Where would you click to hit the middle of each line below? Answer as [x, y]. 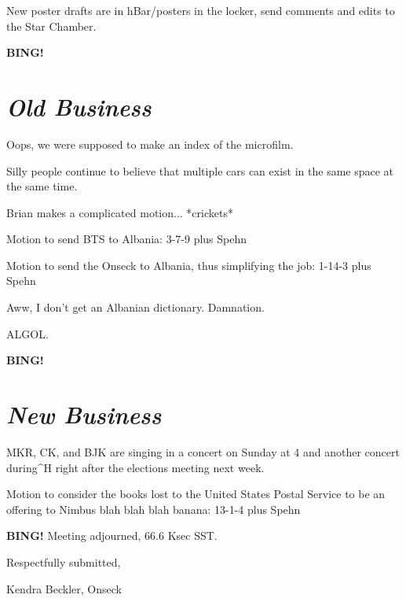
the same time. [42, 186]
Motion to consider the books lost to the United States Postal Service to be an [196, 494]
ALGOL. [27, 333]
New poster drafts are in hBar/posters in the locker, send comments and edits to [201, 10]
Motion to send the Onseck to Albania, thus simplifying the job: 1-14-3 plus [189, 265]
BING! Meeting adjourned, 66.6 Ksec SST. [112, 536]
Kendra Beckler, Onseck [64, 588]
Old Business [79, 106]
